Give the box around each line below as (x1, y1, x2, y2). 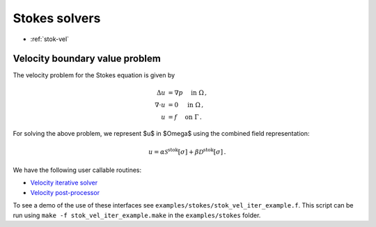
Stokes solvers (13, 10, 101, 26)
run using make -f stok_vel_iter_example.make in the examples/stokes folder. (13, 211, 261, 219)
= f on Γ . (168, 113, 202, 121)
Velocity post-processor (30, 188, 100, 196)
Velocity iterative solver (30, 178, 98, 187)
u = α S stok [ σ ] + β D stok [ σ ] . (148, 146, 226, 156)
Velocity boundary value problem (13, 53, 162, 65)
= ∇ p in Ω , (168, 88, 207, 97)
